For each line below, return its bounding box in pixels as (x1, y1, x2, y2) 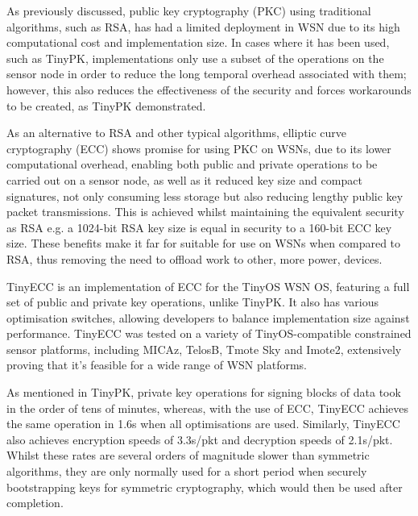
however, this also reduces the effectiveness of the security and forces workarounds (6, 81, 412, 98)
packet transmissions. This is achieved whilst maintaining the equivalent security (6, 203, 404, 220)
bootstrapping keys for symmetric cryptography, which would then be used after (6, 478, 403, 495)
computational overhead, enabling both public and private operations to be (6, 156, 378, 173)
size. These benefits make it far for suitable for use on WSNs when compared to (6, 235, 401, 252)
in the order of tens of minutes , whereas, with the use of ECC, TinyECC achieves (6, 399, 409, 416)
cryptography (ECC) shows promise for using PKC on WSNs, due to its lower (6, 139, 391, 156)
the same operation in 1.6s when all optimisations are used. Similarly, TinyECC (6, 415, 400, 432)
